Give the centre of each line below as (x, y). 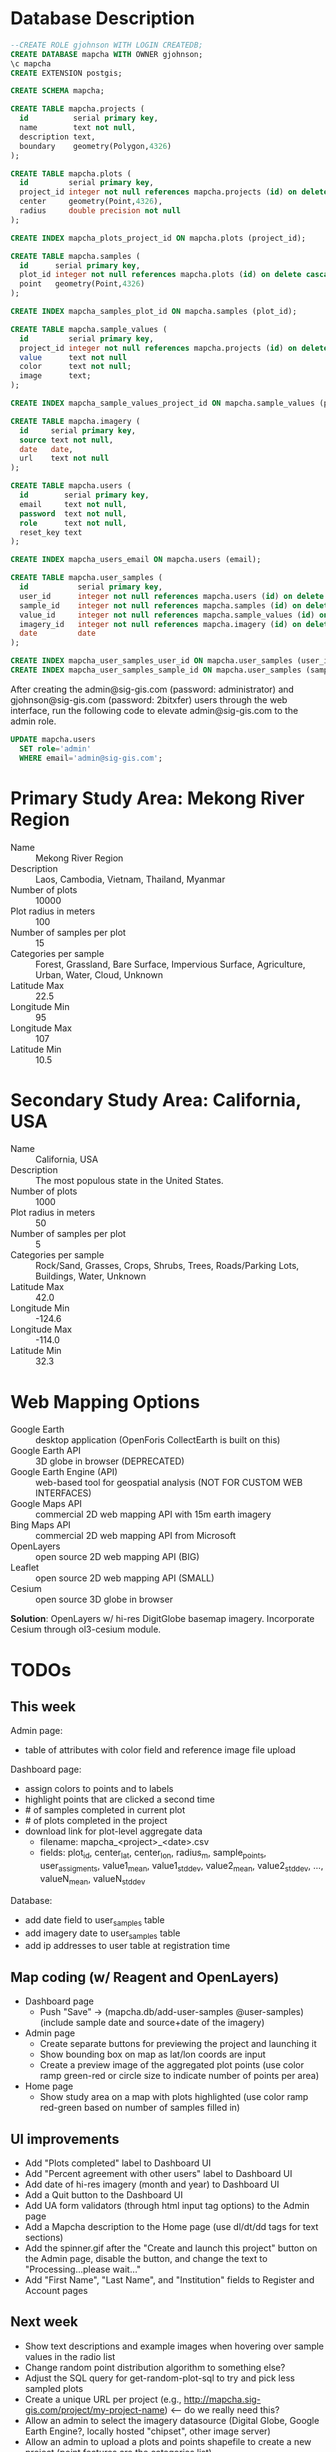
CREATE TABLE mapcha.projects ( (77, 109)
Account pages (56, 2290)
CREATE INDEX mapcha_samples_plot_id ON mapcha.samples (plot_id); (154, 312)
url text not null (64, 458)
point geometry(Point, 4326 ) (82, 284)
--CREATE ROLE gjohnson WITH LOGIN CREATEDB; (106, 45)
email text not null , (73, 504)
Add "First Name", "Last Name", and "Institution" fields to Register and (169, 2279)
